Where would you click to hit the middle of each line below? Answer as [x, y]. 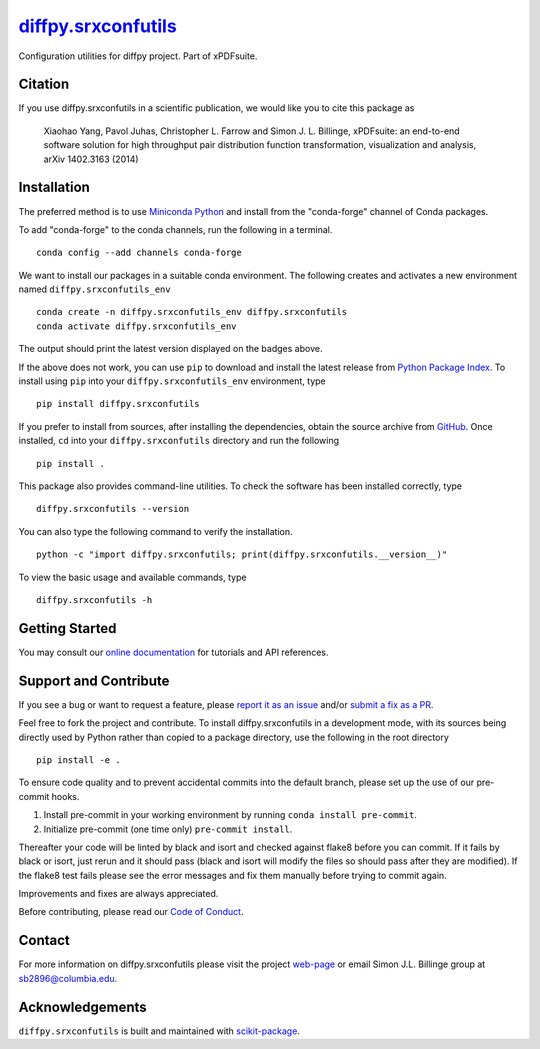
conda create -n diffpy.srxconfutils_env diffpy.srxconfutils [192, 312]
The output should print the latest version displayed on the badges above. [170, 349]
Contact [44, 940]
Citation [44, 84]
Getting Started [67, 628]
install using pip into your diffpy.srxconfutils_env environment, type [172, 381]
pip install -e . [78, 759]
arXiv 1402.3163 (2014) [91, 159]
